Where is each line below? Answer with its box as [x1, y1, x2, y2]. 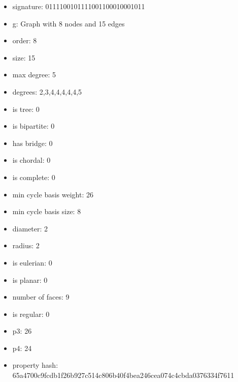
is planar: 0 [12, 274, 48, 285]
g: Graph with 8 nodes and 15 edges [12, 18, 125, 28]
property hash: [12, 360, 58, 370]
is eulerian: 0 [12, 257, 52, 268]
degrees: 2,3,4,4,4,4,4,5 [12, 86, 82, 97]
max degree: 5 [12, 69, 56, 80]
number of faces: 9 [12, 291, 70, 302]
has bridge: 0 [12, 137, 53, 148]
